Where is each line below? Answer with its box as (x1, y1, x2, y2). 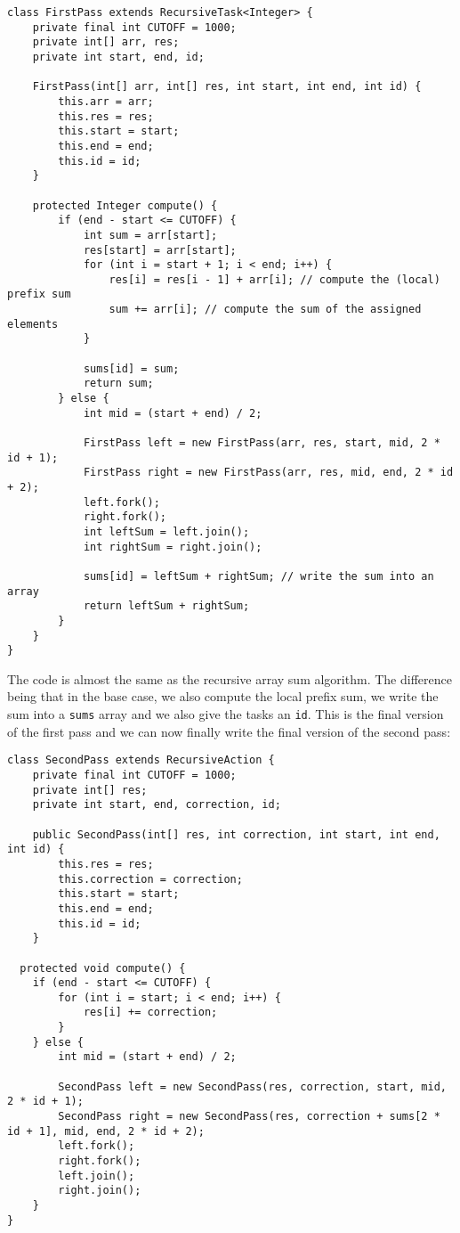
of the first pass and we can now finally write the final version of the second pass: (7, 722, 451, 740)
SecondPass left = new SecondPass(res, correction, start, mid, (58, 1080, 447, 1093)
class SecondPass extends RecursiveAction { (7, 754, 275, 767)
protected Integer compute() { (32, 199, 218, 212)
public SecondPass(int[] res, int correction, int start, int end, (32, 828, 440, 841)
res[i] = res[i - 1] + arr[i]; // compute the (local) (109, 273, 440, 286)
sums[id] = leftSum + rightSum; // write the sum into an (83, 569, 434, 583)
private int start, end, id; (32, 50, 205, 63)
